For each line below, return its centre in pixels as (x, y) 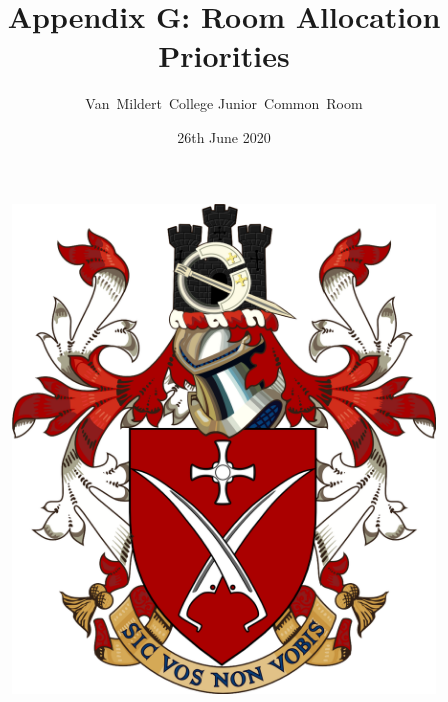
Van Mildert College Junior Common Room (224, 103)
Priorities (224, 55)
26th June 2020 (224, 136)
